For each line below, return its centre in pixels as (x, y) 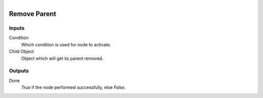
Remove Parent (33, 14)
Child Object (21, 52)
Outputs (19, 71)
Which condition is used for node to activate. (66, 44)
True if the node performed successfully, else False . (74, 87)
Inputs (17, 28)
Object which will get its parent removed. (62, 58)
